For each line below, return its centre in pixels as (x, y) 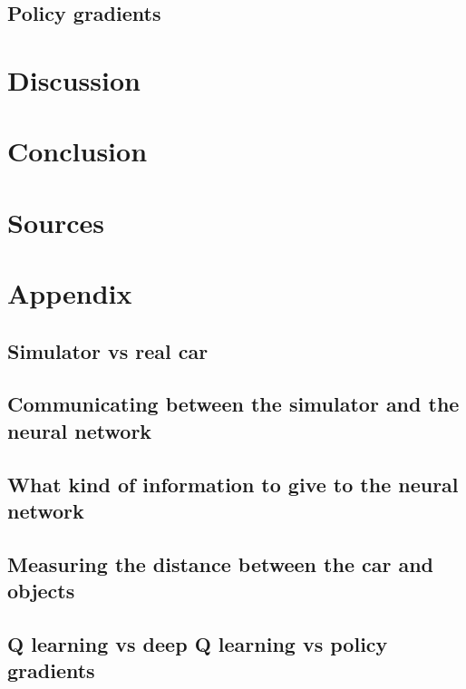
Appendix (70, 293)
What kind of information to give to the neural (233, 484)
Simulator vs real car (108, 350)
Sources (56, 222)
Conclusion (78, 151)
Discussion (74, 79)
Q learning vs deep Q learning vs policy (198, 643)
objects (41, 591)
